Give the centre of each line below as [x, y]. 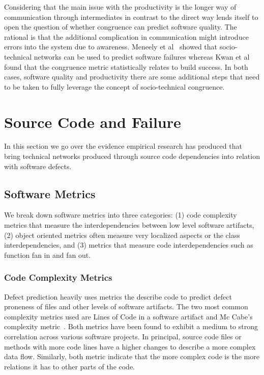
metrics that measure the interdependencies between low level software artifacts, [129, 225]
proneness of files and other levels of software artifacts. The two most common [126, 306]
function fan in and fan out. [48, 255]
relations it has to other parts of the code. [70, 366]
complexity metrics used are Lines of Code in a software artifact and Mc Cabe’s [128, 316]
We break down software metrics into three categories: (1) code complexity [121, 215]
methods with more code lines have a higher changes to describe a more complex [130, 346]
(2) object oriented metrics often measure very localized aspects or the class [122, 235]
